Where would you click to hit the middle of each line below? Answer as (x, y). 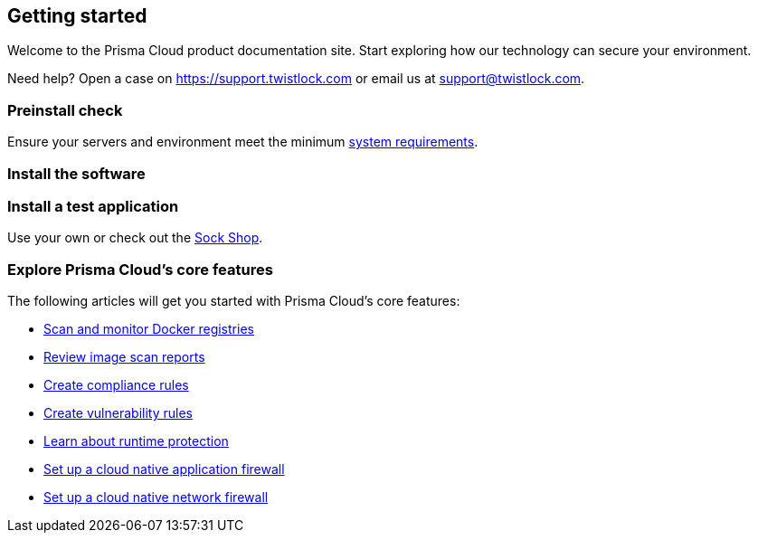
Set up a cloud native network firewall (156, 497)
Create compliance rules (116, 385)
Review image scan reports (124, 357)
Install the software (76, 173)
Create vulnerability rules (118, 413)
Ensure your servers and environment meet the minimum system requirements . (243, 142)
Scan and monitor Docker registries (149, 329)
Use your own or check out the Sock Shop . (135, 238)
